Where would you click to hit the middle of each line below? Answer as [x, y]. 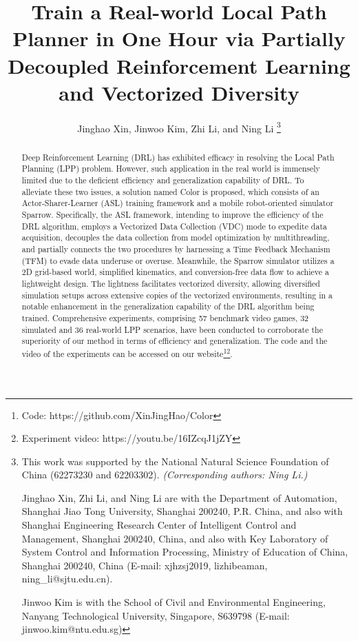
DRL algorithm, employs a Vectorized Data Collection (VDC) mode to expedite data [174, 226]
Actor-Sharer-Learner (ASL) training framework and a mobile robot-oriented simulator [178, 203]
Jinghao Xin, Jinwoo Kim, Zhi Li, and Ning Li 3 [179, 127]
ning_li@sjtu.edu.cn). [67, 579]
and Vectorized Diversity [179, 92]
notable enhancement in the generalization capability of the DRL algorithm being [168, 306]
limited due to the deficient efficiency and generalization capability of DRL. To [163, 180]
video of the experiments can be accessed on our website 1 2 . [127, 352]
